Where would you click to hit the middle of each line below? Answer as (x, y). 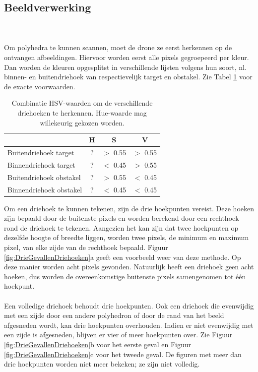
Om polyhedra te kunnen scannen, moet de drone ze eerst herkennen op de (118, 47)
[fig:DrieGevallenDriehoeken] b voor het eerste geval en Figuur (98, 344)
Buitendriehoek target (41, 152)
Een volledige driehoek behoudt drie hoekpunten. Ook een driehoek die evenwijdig (129, 305)
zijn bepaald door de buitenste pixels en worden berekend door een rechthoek (122, 218)
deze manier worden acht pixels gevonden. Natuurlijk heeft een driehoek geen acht (129, 267)
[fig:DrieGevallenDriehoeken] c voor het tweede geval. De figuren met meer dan (123, 354)
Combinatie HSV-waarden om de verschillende (82, 103)
